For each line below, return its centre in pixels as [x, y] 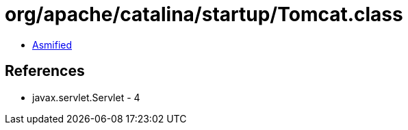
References [45, 71]
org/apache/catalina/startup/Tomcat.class [204, 14]
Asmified [52, 44]
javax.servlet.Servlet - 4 [86, 97]
